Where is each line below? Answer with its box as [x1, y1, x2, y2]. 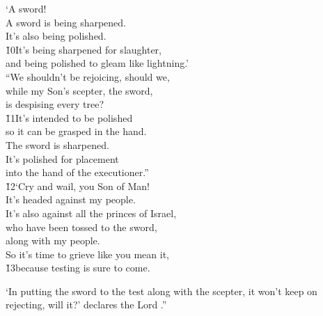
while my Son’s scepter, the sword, [6, 83, 153, 97]
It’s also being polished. [6, 29, 107, 43]
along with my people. [6, 233, 100, 248]
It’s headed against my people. [6, 192, 136, 207]
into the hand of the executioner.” [6, 165, 149, 180]
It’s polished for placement [6, 151, 119, 166]
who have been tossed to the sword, [6, 219, 157, 234]
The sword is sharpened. [6, 137, 109, 152]
